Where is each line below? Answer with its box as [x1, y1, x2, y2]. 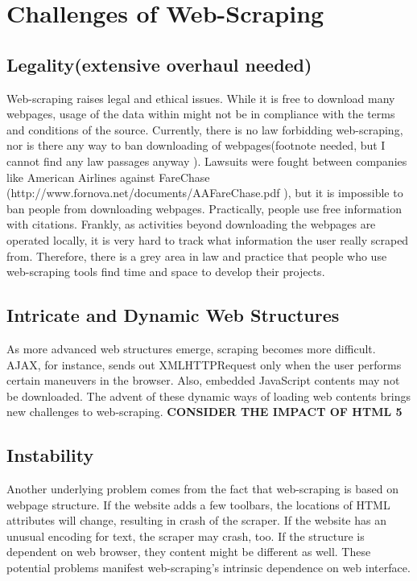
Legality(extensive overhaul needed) [6, 52, 312, 76]
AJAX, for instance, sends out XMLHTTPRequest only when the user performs [6, 356, 402, 373]
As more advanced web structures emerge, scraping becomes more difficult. [6, 340, 376, 356]
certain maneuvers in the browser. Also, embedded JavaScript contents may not [6, 372, 400, 389]
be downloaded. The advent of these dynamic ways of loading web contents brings [6, 387, 411, 404]
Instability [6, 443, 94, 468]
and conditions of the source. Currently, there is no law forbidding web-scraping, [6, 121, 403, 138]
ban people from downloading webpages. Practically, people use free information [6, 200, 402, 216]
